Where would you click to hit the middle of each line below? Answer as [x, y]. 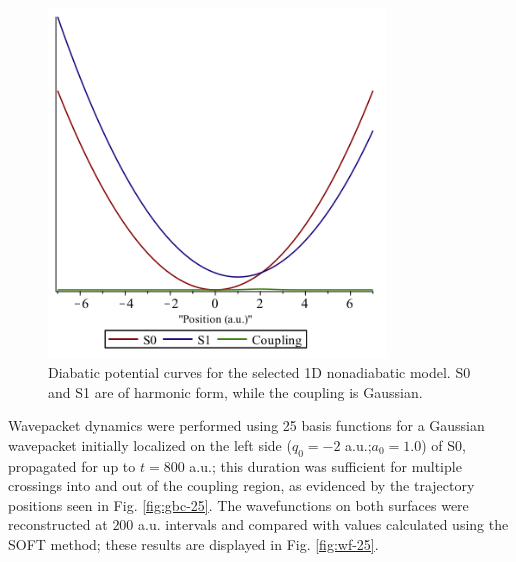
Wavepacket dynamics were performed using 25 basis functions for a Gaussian [246, 425]
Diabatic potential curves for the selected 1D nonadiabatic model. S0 [259, 372]
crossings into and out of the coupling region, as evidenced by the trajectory [241, 485]
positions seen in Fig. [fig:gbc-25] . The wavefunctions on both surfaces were [238, 504]
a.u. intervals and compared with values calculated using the [323, 524]
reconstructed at [58, 524]
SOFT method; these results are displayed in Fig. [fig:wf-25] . [193, 543]
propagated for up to [72, 465]
